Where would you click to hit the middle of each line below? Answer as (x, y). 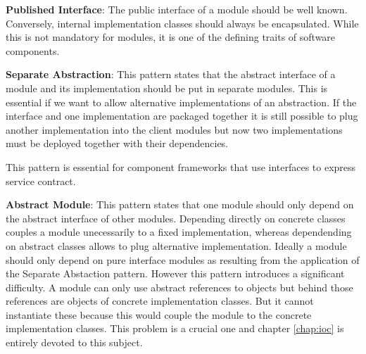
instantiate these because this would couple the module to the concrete (159, 314)
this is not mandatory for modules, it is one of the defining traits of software (171, 37)
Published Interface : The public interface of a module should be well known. (177, 9)
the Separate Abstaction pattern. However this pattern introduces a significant (175, 273)
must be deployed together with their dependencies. (117, 143)
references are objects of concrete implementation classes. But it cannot (160, 301)
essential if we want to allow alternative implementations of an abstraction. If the (181, 102)
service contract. (41, 181)
